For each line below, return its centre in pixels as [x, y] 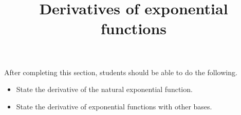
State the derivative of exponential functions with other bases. [114, 106]
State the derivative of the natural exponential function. [104, 89]
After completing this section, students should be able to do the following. [121, 72]
